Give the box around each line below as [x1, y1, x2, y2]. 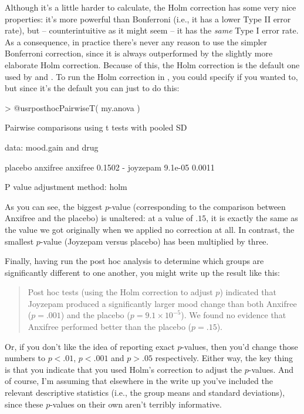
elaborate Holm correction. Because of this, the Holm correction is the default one [5, 58, 300, 71]
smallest [5, 235, 34, 247]
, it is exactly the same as [206, 212, 298, 224]
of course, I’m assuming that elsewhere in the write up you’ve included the [5, 375, 273, 387]
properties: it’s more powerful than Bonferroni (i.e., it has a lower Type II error [5, 12, 291, 25]
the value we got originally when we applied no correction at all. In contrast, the [5, 223, 295, 235]
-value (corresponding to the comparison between [109, 200, 286, 212]
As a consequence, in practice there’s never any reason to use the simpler [5, 35, 268, 48]
